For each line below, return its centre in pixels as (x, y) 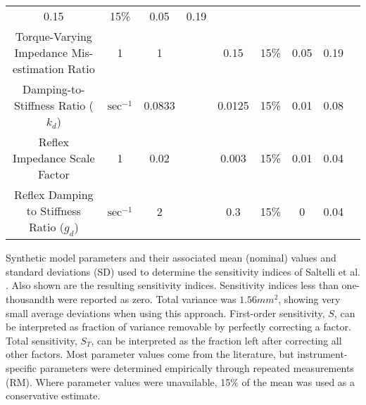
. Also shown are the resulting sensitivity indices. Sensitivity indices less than (172, 285)
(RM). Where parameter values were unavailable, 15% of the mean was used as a (181, 381)
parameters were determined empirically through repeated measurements (197, 367)
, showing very (309, 298)
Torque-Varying (53, 36)
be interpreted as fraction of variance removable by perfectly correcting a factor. (178, 327)
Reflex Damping (54, 194)
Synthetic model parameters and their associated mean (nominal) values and (171, 258)
